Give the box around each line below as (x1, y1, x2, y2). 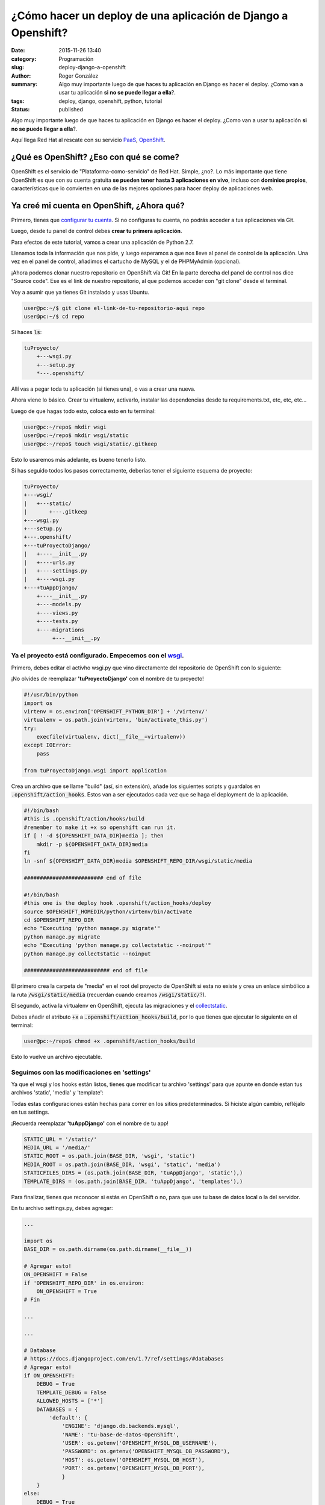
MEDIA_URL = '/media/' (23, 1144, 91, 1151)
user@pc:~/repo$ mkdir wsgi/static (23, 432, 129, 439)
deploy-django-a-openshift (58, 64, 126, 71)
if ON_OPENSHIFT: (23, 1372, 75, 1379)
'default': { (49, 1414, 88, 1421)
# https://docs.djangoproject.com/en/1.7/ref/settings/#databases (23, 1355, 224, 1362)
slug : (11, 64, 24, 71)
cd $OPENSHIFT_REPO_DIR (23, 917, 94, 923)
